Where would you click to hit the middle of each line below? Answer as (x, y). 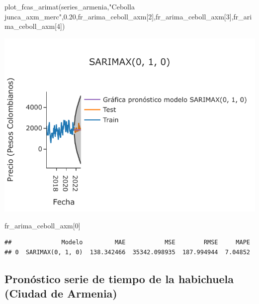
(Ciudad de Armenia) (61, 293)
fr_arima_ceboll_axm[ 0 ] (43, 225)
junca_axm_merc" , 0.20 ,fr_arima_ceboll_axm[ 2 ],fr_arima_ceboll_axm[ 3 (117, 16)
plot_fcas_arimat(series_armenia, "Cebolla (70, 6)
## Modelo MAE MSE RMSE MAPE (127, 243)
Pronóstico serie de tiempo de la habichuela (119, 278)
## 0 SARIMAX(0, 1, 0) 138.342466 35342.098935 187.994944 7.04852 (127, 252)
